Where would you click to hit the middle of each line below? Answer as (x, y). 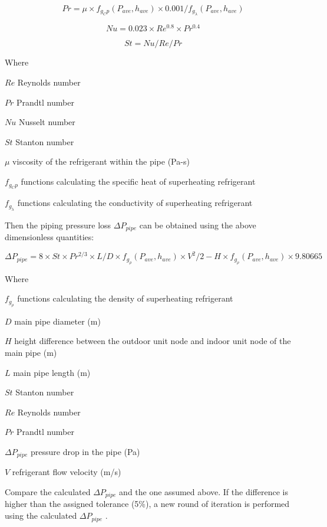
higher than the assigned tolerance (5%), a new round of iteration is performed (147, 504)
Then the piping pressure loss (58, 225)
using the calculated (41, 515)
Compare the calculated (48, 492)
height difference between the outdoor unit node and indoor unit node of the (153, 341)
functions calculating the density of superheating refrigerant (125, 298)
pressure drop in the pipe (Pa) (85, 451)
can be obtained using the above (198, 225)
